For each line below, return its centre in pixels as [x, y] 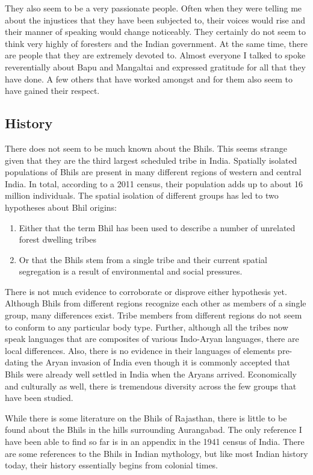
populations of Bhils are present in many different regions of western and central [153, 172]
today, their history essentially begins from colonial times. [112, 465]
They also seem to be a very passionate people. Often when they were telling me [153, 8]
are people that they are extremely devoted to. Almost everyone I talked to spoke [155, 55]
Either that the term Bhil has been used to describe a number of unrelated [157, 227]
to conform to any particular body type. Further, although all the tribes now [147, 327]
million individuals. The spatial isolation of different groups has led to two [142, 195]
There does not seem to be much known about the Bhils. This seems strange [146, 148]
